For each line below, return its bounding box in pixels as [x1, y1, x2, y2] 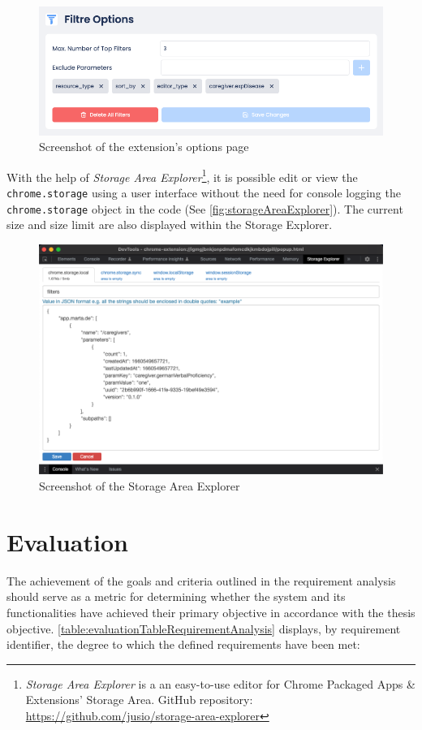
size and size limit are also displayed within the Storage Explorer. [6, 216, 333, 233]
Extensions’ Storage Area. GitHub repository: [25, 691, 253, 708]
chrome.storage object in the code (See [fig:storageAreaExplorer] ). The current [6, 200, 403, 217]
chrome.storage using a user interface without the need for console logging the [6, 184, 401, 201]
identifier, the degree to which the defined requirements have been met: [6, 636, 360, 653]
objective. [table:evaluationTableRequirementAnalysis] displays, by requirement [6, 620, 401, 637]
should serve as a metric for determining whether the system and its [6, 588, 346, 605]
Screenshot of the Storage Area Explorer [39, 477, 240, 495]
